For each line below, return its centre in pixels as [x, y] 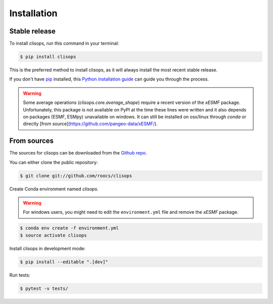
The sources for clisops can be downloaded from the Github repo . [78, 153]
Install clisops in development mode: [47, 248]
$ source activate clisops [53, 235]
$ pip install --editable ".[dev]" [64, 262]
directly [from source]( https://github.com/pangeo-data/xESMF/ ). [90, 124]
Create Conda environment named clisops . [54, 189]
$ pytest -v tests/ [44, 288]
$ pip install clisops [48, 57]
